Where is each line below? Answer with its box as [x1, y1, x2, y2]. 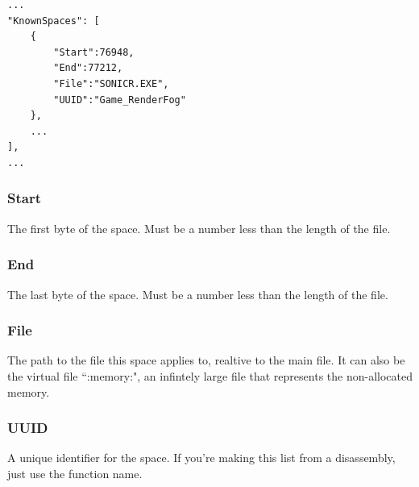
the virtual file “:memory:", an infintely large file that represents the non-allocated [7, 367, 413, 384]
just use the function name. [7, 464, 143, 481]
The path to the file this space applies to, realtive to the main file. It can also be [7, 352, 405, 368]
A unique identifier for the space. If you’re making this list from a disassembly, [7, 449, 396, 466]
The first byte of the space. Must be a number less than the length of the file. [7, 219, 391, 236]
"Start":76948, [53, 46, 135, 58]
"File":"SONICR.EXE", [53, 77, 169, 89]
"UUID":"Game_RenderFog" [53, 94, 186, 106]
